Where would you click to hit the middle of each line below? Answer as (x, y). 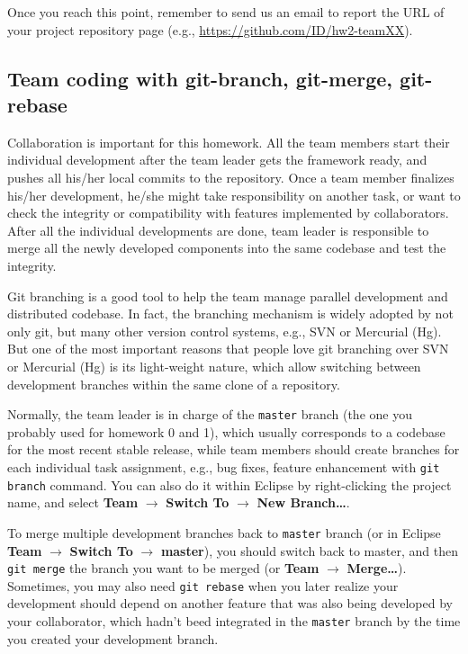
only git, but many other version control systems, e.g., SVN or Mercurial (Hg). (225, 331)
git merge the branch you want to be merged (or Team (163, 568)
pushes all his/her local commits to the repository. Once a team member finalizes (231, 177)
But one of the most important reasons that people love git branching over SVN (228, 349)
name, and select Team (73, 502)
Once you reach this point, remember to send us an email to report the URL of (226, 12)
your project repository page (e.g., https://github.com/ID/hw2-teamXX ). (210, 29)
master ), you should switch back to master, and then (309, 550)
